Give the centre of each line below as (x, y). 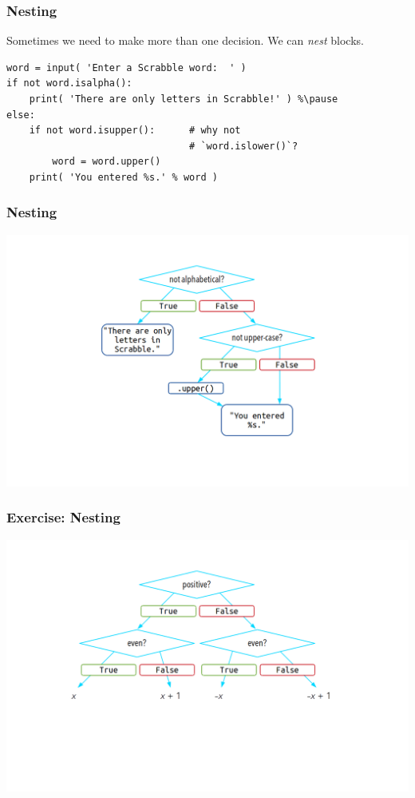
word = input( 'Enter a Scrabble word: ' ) (126, 67)
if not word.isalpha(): (69, 83)
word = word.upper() (107, 162)
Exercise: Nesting (63, 517)
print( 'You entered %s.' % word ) (123, 177)
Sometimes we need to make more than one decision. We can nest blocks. (185, 40)
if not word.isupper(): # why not (135, 131)
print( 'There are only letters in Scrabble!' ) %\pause (184, 99)
